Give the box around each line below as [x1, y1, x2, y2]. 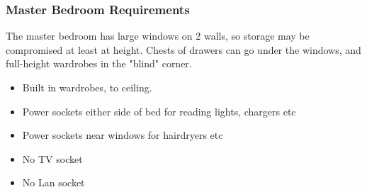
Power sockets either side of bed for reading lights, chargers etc [22, 103, 296, 118]
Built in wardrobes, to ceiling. [22, 80, 152, 94]
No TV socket [22, 151, 83, 166]
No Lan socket [22, 175, 85, 190]
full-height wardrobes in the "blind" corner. [6, 56, 192, 71]
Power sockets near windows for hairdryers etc [22, 128, 223, 142]
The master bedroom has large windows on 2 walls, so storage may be [6, 28, 310, 43]
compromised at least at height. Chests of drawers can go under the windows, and [6, 42, 361, 57]
